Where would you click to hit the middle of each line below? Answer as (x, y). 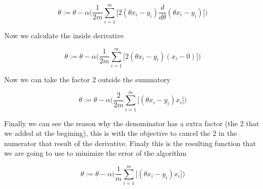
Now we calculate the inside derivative (64, 36)
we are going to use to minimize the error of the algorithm (95, 153)
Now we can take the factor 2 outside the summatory (87, 79)
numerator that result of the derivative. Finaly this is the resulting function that (130, 143)
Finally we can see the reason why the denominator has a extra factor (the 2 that (132, 123)
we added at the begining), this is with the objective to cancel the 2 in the (121, 133)
